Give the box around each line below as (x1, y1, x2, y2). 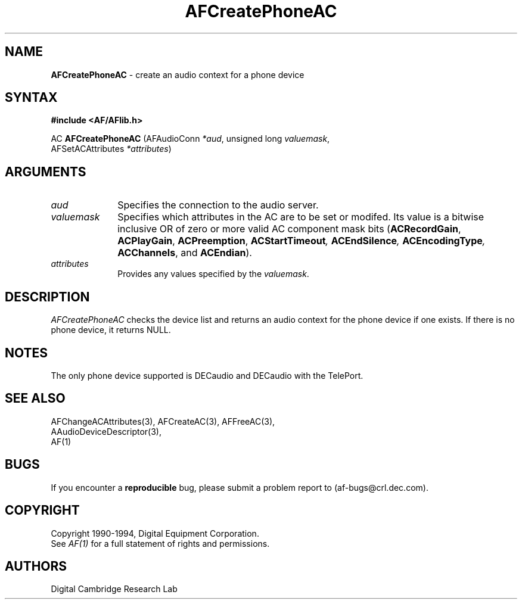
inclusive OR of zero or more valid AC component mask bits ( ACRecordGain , (117, 223, 461, 235)
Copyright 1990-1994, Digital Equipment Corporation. (51, 528, 259, 538)
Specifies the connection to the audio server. (117, 199, 319, 211)
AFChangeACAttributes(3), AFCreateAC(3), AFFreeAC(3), (51, 416, 275, 426)
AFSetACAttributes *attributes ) (51, 144, 172, 154)
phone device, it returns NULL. (51, 325, 171, 335)
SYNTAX (5, 90, 58, 105)
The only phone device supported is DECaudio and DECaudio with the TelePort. (51, 370, 363, 381)
